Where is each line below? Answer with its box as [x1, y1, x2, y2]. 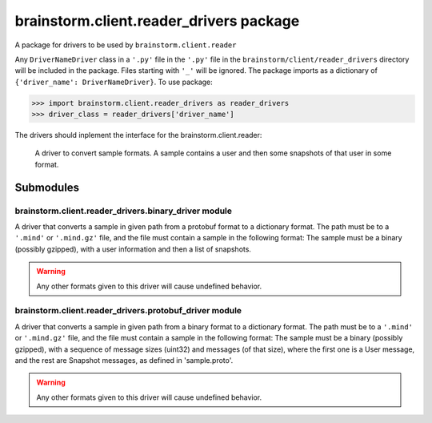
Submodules [14, 180, 80, 194]
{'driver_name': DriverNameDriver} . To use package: [14, 77, 214, 87]
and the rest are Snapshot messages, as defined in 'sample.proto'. [14, 355, 234, 365]
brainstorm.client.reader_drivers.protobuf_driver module [14, 305, 242, 316]
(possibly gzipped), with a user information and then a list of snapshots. [14, 244, 252, 254]
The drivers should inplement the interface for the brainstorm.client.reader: [14, 131, 262, 140]
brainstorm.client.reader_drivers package [14, 12, 300, 30]
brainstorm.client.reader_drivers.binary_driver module [14, 205, 232, 216]
